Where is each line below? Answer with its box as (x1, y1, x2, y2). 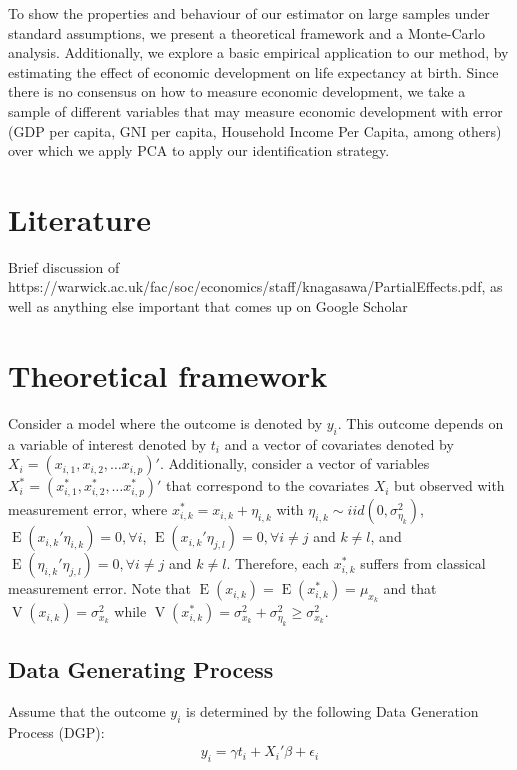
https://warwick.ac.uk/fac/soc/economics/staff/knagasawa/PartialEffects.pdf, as (8, 276, 503, 297)
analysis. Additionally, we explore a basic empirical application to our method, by (8, 42, 509, 63)
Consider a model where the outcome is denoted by (8, 412, 323, 433)
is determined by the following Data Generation (186, 700, 479, 721)
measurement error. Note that (8, 578, 191, 599)
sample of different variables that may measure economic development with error (8, 100, 503, 121)
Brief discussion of (8, 256, 120, 277)
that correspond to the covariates (166, 475, 369, 496)
